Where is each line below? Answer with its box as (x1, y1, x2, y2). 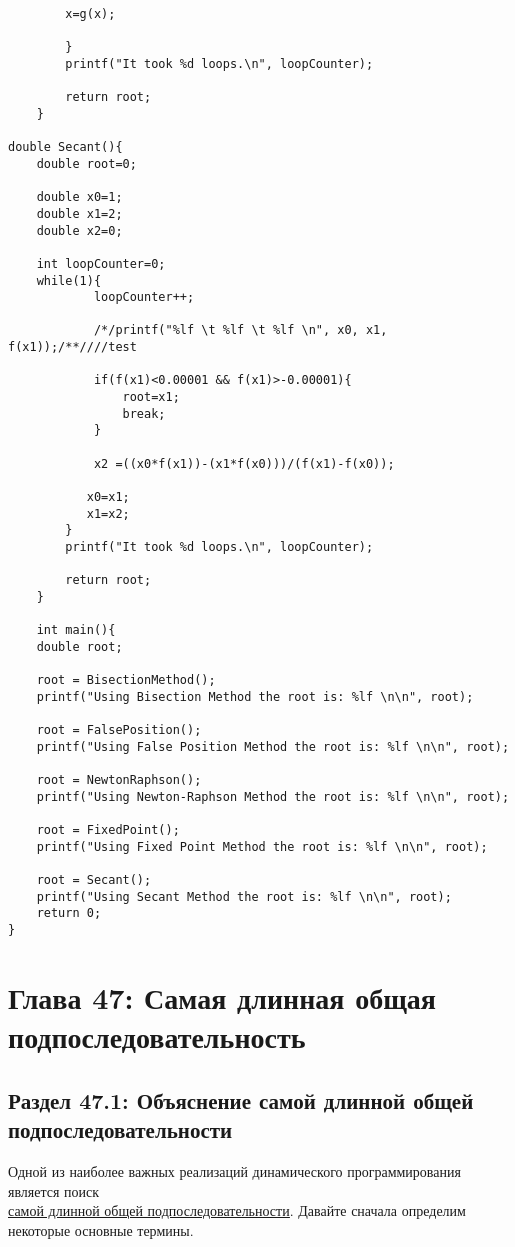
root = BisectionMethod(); (36, 673, 216, 688)
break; (122, 406, 166, 421)
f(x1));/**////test (8, 340, 137, 355)
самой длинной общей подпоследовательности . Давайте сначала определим (8, 1200, 466, 1221)
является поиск (8, 1180, 100, 1201)
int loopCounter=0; (36, 256, 166, 271)
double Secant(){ (8, 140, 123, 155)
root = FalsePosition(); (36, 723, 202, 738)
